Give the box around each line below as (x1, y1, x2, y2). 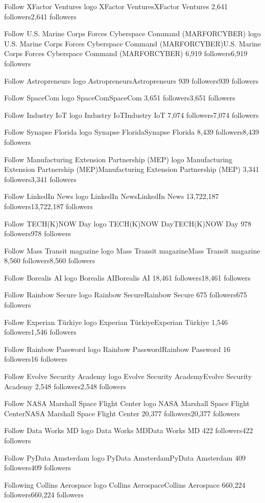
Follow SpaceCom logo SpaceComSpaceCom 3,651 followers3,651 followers (4, 92, 235, 103)
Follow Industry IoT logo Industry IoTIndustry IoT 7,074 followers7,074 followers (4, 109, 259, 120)
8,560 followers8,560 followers (4, 255, 95, 266)
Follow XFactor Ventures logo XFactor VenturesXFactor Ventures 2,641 (4, 1, 228, 11)
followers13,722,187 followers (4, 200, 93, 211)
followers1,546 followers (4, 326, 77, 337)
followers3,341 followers (4, 173, 77, 184)
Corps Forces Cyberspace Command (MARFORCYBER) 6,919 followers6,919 (4, 48, 248, 59)
